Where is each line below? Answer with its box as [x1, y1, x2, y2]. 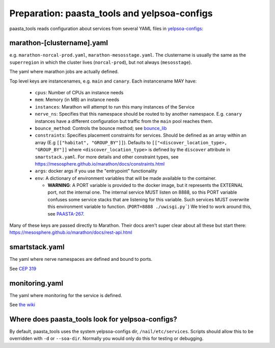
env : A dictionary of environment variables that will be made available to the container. [35, 175, 216, 181]
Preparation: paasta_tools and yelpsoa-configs [9, 8, 213, 19]
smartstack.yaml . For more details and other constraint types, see [35, 153, 179, 160]
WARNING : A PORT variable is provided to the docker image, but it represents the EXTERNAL [47, 182, 243, 189]
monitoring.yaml [9, 279, 64, 287]
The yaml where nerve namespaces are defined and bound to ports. [9, 256, 153, 262]
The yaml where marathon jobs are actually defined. [9, 69, 119, 75]
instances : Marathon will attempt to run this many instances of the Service [35, 103, 195, 110]
